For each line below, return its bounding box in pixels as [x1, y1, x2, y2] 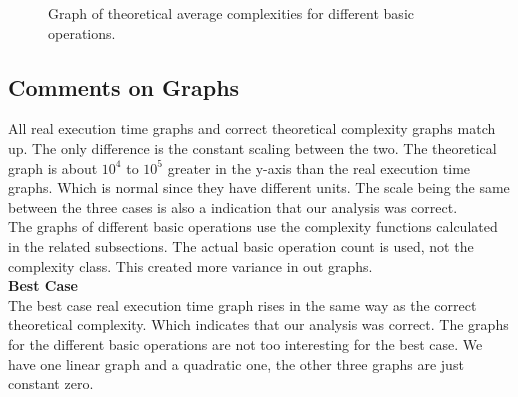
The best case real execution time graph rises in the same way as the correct [8, 294, 477, 315]
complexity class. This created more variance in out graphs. [8, 255, 373, 276]
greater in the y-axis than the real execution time [167, 157, 471, 178]
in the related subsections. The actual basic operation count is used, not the [8, 235, 474, 256]
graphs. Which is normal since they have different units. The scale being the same [8, 177, 510, 198]
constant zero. [8, 373, 94, 394]
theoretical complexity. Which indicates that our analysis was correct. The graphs [8, 314, 509, 335]
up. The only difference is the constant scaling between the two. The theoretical [8, 137, 497, 158]
